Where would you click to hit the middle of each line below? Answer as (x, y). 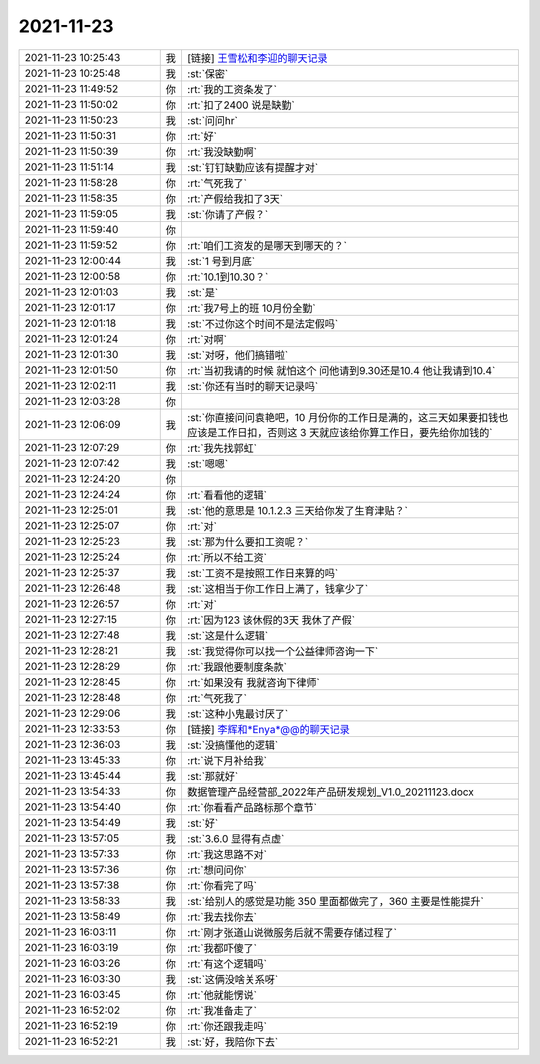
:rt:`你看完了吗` (221, 885)
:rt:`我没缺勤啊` (221, 152)
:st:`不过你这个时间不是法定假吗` (262, 323)
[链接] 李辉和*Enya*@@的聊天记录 (268, 729)
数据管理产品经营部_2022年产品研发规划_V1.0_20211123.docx (330, 792)
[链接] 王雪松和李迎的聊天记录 (257, 58)
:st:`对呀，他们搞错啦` (237, 355)
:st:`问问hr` (212, 120)
